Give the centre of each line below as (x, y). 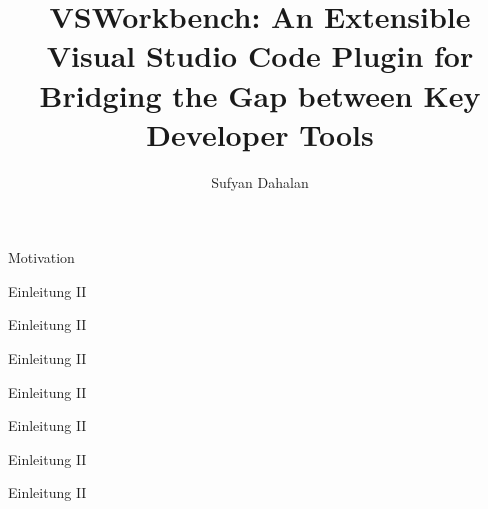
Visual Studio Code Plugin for (260, 55)
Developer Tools (260, 133)
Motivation (41, 257)
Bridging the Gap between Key (260, 94)
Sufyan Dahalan (260, 181)
